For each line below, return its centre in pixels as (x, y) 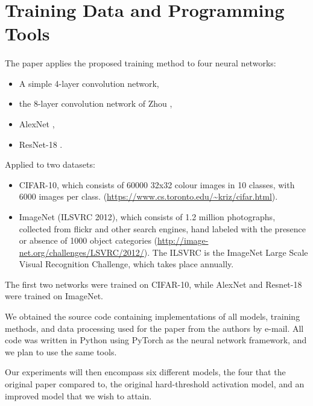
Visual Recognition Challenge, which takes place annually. (126, 264)
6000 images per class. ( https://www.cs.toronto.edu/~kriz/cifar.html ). (148, 196)
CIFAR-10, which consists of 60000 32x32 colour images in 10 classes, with (157, 184)
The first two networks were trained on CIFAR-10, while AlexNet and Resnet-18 (153, 284)
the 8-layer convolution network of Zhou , (96, 103)
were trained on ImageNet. (54, 296)
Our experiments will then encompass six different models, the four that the (145, 372)
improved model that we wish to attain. (78, 395)
